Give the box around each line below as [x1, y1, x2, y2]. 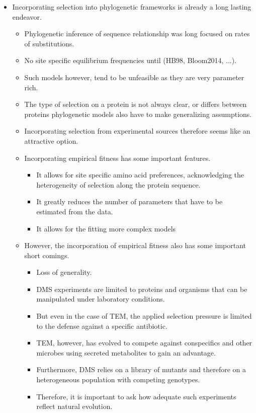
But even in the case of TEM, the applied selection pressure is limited [36, 311, 252, 321]
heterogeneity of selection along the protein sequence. [36, 179, 201, 190]
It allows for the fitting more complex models [36, 223, 176, 233]
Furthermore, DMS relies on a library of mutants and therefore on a [36, 364, 246, 375]
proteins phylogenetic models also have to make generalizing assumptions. [24, 108, 252, 119]
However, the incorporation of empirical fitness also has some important [24, 240, 246, 251]
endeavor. [12, 11, 42, 22]
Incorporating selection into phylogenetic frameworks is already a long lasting [12, 2, 251, 12]
